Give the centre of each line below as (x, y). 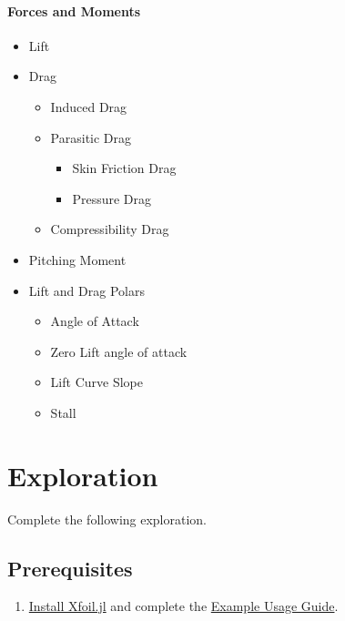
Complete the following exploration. (107, 519)
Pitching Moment (77, 259)
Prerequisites (70, 568)
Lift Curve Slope (96, 382)
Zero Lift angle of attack (119, 351)
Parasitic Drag (91, 137)
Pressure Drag (112, 198)
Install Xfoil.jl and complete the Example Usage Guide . (183, 606)
